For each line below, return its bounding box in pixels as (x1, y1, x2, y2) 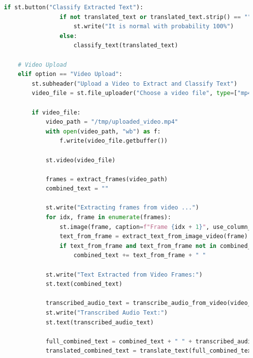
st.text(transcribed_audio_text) (45, 319, 154, 326)
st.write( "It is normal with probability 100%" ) (73, 23, 234, 30)
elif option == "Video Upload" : (18, 71, 123, 78)
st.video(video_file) (45, 156, 116, 164)
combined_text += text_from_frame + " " (73, 252, 206, 259)
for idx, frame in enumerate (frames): (45, 214, 171, 221)
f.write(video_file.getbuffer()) (59, 137, 168, 145)
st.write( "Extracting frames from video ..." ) (45, 204, 199, 211)
